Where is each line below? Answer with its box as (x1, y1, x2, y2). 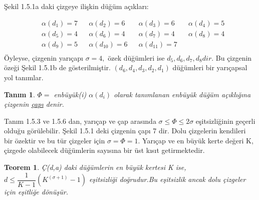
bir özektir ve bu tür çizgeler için (4, 135, 105, 145)
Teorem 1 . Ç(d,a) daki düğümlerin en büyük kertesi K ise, (4, 162, 186, 172)
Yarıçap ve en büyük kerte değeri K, (142, 135, 253, 145)
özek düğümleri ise (108, 52, 165, 63)
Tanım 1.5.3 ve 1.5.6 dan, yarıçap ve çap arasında (4, 115, 156, 126)
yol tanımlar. (4, 72, 44, 82)
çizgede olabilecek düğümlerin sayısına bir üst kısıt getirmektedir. (4, 145, 205, 155)
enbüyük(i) (54, 89, 87, 99)
